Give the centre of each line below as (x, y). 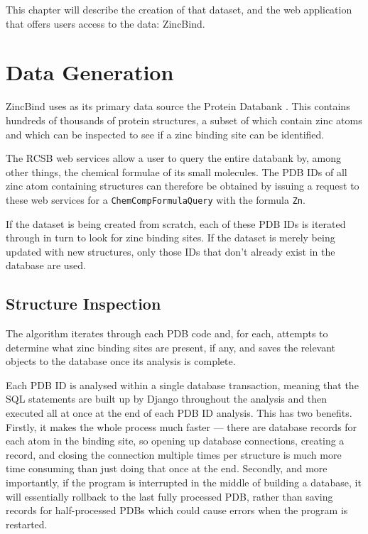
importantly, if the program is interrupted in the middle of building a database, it (184, 483)
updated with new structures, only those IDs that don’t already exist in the (171, 251)
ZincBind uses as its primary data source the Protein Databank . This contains (178, 106)
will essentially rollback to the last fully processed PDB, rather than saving (169, 496)
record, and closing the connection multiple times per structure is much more (174, 454)
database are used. (46, 265)
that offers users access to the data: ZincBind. (105, 23)
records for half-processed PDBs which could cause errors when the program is (177, 510)
